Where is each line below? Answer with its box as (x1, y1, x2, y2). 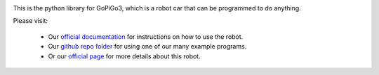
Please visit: (13, 17, 48, 25)
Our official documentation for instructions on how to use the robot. (48, 32, 244, 41)
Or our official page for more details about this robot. (48, 52, 201, 60)
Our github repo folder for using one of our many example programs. (48, 42, 247, 51)
